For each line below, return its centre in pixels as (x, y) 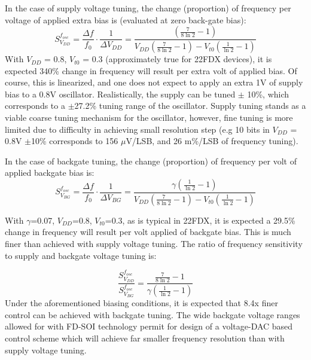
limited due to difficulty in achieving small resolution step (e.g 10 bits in (137, 129)
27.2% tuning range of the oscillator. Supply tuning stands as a (190, 106)
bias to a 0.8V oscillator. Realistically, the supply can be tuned (120, 94)
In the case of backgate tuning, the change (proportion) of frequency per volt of (151, 161)
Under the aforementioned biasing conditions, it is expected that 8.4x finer (141, 303)
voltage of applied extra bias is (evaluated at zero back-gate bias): (126, 19)
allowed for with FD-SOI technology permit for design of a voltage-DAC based (149, 326)
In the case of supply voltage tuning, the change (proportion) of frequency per (148, 8)
